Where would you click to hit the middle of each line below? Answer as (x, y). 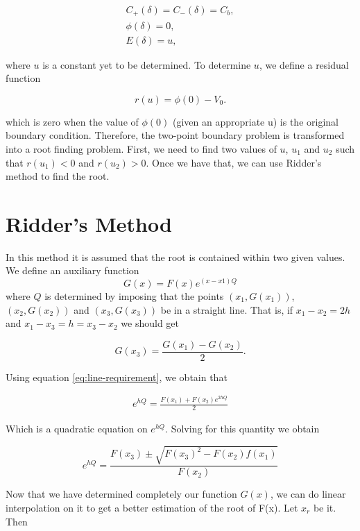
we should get (150, 323)
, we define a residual (304, 64)
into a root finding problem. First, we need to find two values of (141, 148)
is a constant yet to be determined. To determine (147, 64)
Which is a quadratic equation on (77, 429)
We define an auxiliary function (72, 270)
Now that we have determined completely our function (121, 494)
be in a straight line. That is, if (227, 309)
